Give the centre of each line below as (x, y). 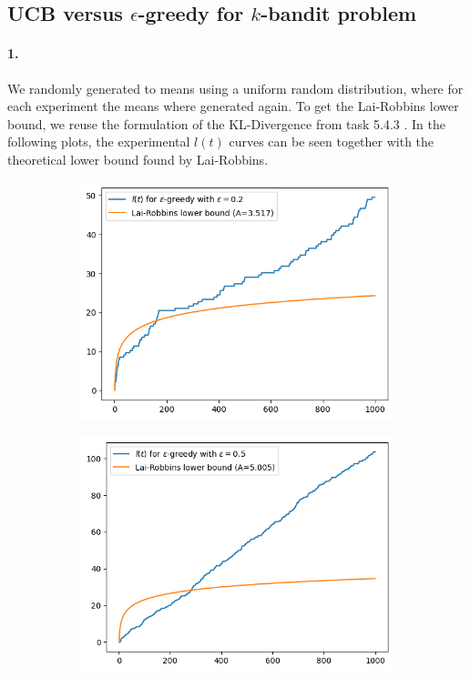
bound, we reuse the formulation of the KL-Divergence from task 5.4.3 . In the (226, 123)
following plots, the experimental (99, 142)
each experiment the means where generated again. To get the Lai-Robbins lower (233, 106)
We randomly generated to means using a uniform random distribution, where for (235, 88)
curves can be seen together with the (332, 142)
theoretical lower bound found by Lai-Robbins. (138, 159)
